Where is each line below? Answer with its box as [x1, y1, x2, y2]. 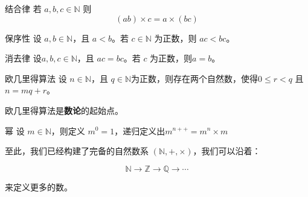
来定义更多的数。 [5, 180, 72, 193]
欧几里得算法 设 [5, 72, 67, 84]
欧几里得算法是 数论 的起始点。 [5, 104, 123, 116]
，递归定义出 [114, 124, 165, 137]
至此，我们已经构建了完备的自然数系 [5, 145, 149, 157]
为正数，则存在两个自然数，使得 [131, 72, 258, 84]
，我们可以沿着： [193, 145, 261, 157]
